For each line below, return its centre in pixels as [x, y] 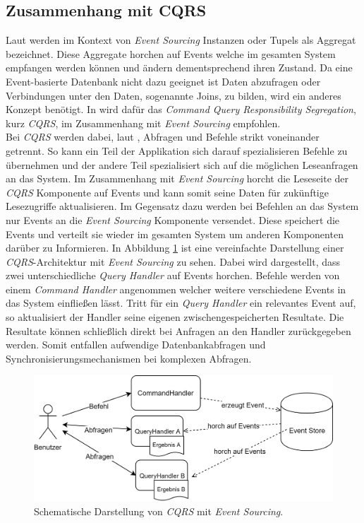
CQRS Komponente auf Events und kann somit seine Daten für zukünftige [167, 192]
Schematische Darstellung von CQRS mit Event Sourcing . [159, 511]
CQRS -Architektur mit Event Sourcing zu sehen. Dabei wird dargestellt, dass [173, 261]
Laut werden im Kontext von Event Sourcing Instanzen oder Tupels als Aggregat [181, 40]
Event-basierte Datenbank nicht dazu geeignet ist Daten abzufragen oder [163, 81]
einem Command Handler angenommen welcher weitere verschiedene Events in [176, 289]
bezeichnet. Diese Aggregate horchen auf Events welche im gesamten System [171, 53]
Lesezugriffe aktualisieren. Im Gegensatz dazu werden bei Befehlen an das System [182, 206]
